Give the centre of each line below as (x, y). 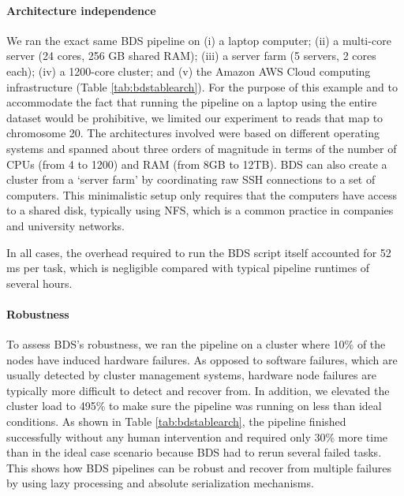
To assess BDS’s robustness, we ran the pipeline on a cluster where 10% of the (196, 344)
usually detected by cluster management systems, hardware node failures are (191, 375)
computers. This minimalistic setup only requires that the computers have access (202, 194)
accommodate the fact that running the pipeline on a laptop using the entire (192, 102)
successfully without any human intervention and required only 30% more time (197, 436)
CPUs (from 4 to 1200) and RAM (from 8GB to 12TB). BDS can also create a (197, 164)
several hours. (39, 283)
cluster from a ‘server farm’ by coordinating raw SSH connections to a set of (191, 179)
